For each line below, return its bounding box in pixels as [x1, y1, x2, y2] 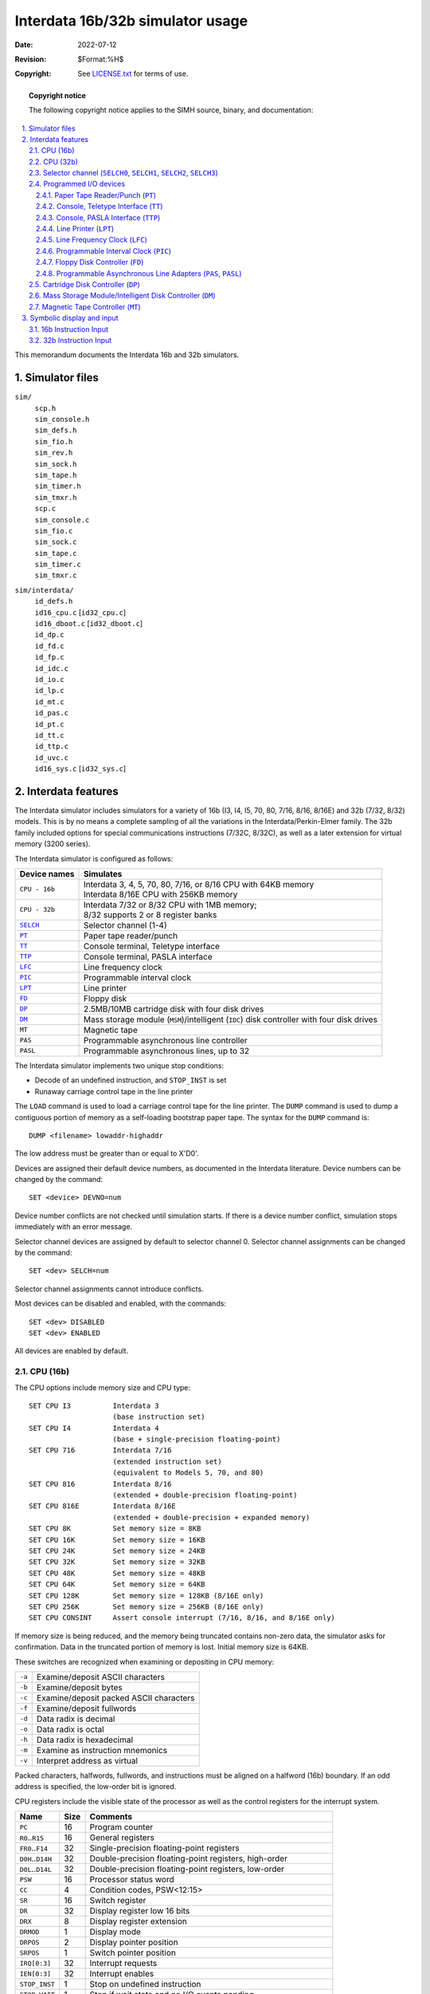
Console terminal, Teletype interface [84, 940, 221, 952]
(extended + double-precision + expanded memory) [112, 1512, 311, 1522]
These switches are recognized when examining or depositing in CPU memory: [14, 1657, 275, 1666]
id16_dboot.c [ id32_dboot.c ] [34, 619, 143, 629]
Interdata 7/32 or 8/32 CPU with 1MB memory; [84, 899, 257, 910]
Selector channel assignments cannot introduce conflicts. [14, 1284, 204, 1294]
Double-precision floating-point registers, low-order [89, 1863, 285, 1874]
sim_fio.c [34, 526, 73, 535]
